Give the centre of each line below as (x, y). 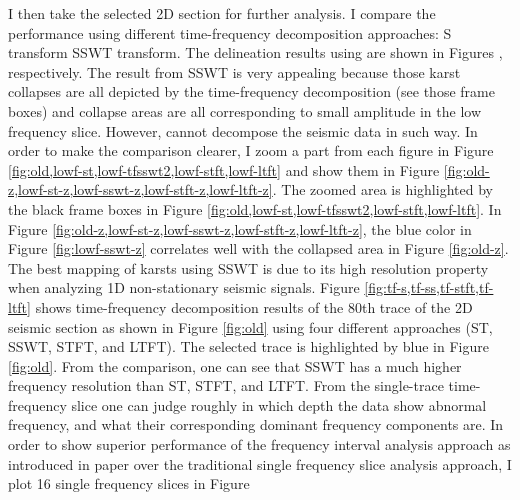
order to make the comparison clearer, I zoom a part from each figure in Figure (251, 150)
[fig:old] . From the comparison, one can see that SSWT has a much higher (235, 365)
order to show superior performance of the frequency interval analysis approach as (259, 444)
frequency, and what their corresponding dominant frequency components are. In (256, 424)
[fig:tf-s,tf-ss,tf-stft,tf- (429, 287)
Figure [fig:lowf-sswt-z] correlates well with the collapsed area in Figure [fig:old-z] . (258, 248)
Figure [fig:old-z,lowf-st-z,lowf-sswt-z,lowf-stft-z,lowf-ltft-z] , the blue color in (240, 228)
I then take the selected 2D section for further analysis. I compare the (222, 13)
